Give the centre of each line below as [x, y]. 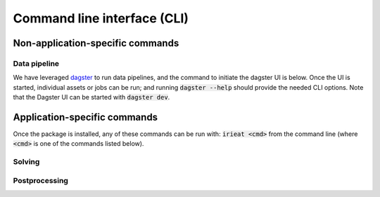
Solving [26, 162]
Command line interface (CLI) [101, 18]
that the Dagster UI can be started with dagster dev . [91, 97]
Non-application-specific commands [96, 43]
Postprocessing [40, 180]
